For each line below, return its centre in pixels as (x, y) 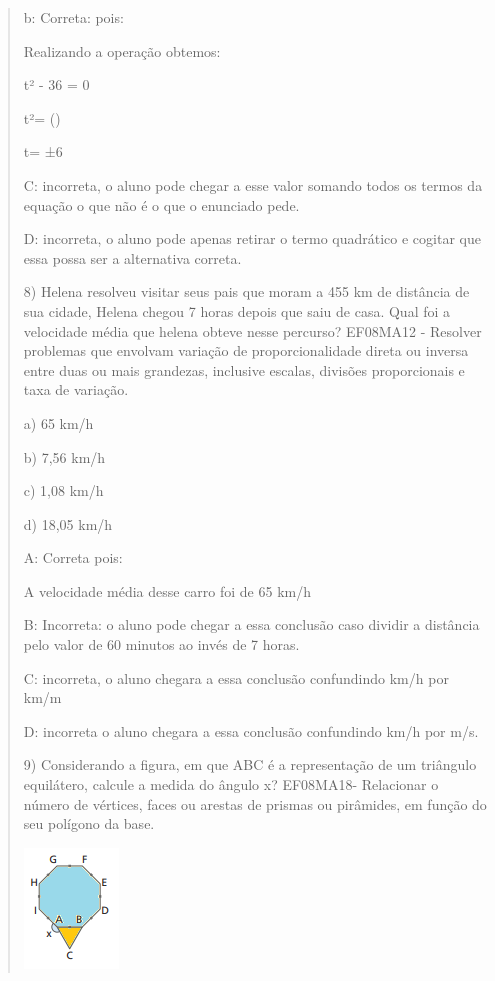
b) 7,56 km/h (64, 456)
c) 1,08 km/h (63, 490)
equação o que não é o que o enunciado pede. (161, 204)
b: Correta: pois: (73, 17)
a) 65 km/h (58, 422)
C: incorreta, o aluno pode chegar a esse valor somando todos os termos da (253, 184)
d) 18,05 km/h (68, 523)
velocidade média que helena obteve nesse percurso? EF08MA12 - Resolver (252, 330)
